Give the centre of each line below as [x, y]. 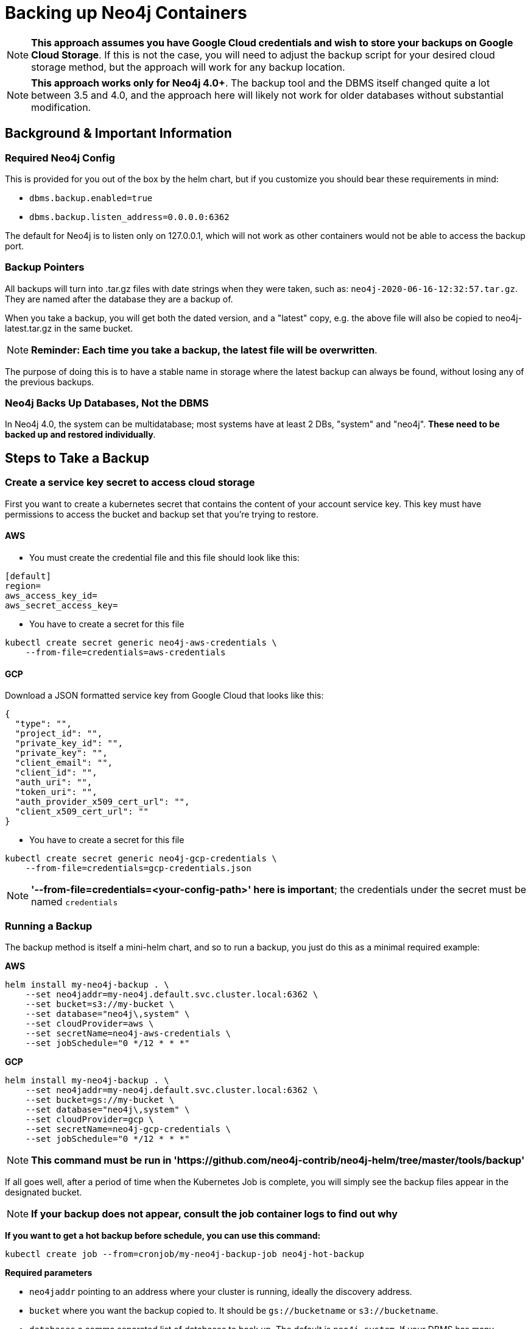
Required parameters [49, 1272]
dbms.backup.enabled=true [91, 198]
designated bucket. [44, 1192]
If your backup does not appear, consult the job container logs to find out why [214, 1213]
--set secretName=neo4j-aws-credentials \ [128, 1033]
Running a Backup [49, 926]
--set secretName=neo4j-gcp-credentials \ [128, 1129]
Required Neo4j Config [60, 158]
